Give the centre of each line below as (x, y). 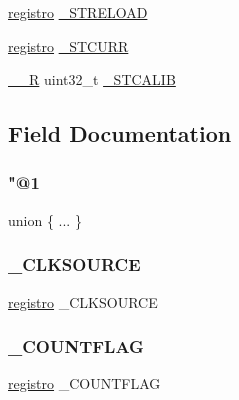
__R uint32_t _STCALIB (92, 79)
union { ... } (45, 219)
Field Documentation (120, 133)
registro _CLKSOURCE (83, 301)
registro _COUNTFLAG (84, 383)
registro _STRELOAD (78, 12)
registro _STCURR (68, 45)
